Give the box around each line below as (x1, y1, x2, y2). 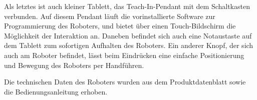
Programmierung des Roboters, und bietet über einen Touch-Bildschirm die (4, 20, 236, 31)
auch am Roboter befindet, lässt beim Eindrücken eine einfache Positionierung (4, 49, 244, 60)
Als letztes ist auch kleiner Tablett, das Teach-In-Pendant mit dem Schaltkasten (4, 1, 250, 11)
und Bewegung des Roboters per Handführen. (4, 59, 144, 70)
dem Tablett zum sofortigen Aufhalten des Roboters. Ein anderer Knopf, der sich (4, 40, 253, 50)
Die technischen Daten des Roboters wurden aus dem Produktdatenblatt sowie (4, 76, 246, 87)
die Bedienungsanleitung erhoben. (4, 86, 108, 96)
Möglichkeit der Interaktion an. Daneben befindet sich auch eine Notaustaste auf (4, 30, 252, 40)
